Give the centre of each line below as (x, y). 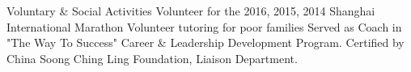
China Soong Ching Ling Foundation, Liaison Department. (152, 58)
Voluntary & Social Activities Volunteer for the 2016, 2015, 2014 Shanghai (191, 11)
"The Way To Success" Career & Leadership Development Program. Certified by (205, 42)
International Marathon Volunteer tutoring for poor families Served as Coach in (204, 26)
